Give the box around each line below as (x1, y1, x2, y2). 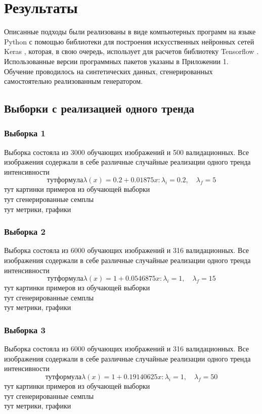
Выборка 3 (4, 323, 46, 336)
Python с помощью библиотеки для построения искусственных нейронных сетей (4, 36, 254, 46)
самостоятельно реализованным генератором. (4, 76, 143, 86)
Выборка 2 (4, 225, 46, 238)
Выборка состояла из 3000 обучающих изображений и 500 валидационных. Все (4, 146, 249, 157)
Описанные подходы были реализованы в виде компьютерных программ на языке (4, 26, 256, 37)
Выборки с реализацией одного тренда (4, 100, 195, 116)
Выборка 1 (4, 127, 46, 139)
